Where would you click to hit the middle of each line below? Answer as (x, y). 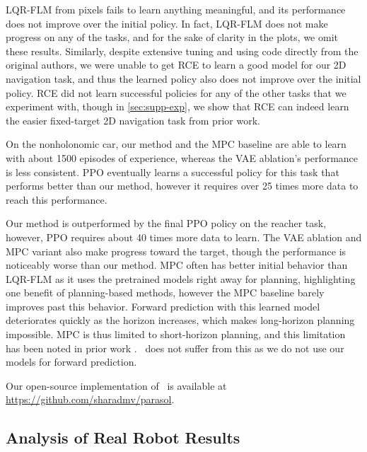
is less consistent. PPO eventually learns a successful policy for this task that (173, 172)
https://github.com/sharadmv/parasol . (90, 399)
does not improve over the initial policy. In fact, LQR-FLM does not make (167, 23)
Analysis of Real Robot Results (123, 437)
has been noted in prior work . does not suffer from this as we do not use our (175, 348)
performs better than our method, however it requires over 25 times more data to (182, 186)
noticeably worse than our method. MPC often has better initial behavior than (177, 265)
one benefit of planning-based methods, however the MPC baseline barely (165, 292)
